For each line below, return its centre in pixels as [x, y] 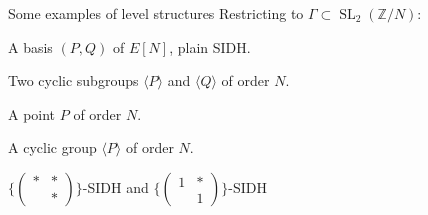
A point [32, 113]
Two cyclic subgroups [73, 80]
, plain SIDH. [210, 46]
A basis [30, 46]
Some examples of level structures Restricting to [156, 13]
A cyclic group [52, 147]
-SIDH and [115, 186]
